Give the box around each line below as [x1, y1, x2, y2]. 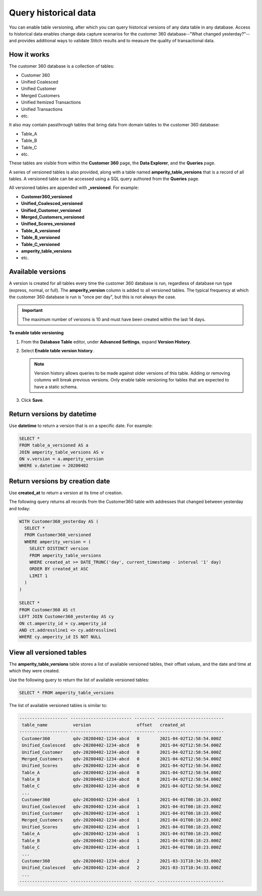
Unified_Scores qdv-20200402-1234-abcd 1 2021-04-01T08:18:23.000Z [22, 824, 222, 829]
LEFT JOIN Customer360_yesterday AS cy [19, 614, 114, 620]
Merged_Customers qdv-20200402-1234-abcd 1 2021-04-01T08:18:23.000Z [22, 817, 222, 823]
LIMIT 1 [29, 573, 48, 578]
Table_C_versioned [21, 241, 60, 247]
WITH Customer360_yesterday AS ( [19, 518, 99, 524]
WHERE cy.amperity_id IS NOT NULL [19, 634, 101, 640]
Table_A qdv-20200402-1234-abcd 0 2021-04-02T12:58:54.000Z [22, 770, 222, 775]
